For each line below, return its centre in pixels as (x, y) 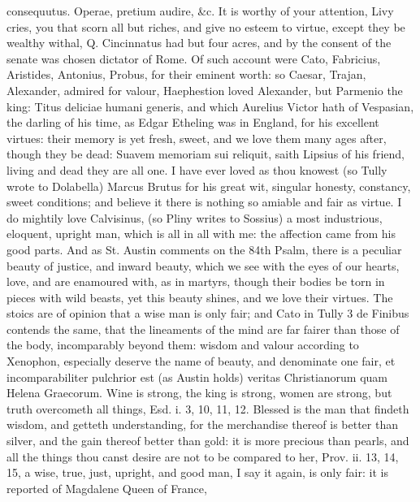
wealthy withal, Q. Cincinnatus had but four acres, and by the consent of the (199, 43)
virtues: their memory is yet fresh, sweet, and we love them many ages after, (197, 138)
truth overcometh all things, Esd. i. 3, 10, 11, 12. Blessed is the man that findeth (208, 408)
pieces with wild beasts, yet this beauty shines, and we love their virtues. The (200, 297)
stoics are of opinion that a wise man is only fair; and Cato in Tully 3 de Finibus (208, 313)
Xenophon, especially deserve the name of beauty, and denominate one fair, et (201, 361)
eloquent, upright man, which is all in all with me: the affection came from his (201, 234)
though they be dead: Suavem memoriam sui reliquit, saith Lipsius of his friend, (206, 154)
